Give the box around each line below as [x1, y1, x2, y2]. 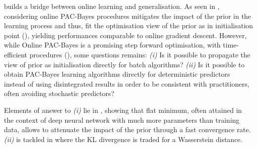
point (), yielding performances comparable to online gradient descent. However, [4, 30, 247, 40]
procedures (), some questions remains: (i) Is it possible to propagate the [29, 49, 251, 59]
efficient [4, 49, 28, 59]
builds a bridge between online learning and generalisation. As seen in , [4, 1, 220, 11]
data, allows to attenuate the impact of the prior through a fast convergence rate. [4, 124, 251, 135]
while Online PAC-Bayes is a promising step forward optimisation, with [4, 40, 221, 50]
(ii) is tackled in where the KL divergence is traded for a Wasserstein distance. [4, 134, 243, 144]
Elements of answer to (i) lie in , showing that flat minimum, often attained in [4, 104, 242, 115]
